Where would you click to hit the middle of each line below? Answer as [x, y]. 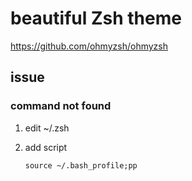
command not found [61, 106]
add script [46, 147]
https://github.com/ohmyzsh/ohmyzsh [89, 46]
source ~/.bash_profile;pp [81, 165]
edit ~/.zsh [47, 128]
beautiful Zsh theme [96, 18]
